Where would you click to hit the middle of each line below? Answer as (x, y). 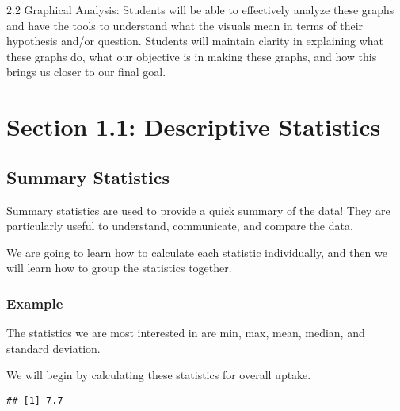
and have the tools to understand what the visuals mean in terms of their (185, 25)
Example (35, 303)
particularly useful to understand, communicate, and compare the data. (180, 226)
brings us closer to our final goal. (86, 72)
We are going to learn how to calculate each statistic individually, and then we (197, 252)
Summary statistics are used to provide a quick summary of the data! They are (198, 210)
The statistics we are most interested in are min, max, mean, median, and (186, 333)
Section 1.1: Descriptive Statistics (194, 127)
